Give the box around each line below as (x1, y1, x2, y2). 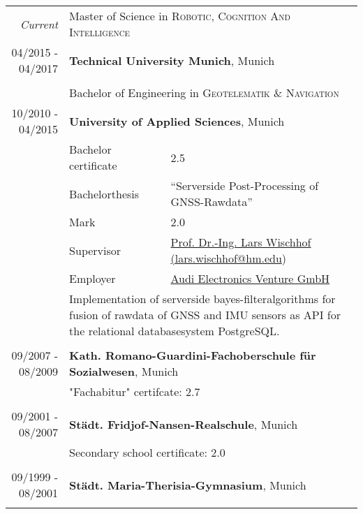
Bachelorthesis (69, 185, 140, 202)
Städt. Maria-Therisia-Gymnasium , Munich (69, 476, 306, 493)
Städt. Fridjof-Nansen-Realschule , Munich (69, 416, 298, 432)
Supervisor (69, 242, 121, 258)
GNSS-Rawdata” (170, 193, 253, 210)
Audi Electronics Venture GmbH (170, 270, 330, 286)
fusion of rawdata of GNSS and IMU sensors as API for (69, 307, 341, 323)
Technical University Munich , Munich (69, 52, 275, 68)
